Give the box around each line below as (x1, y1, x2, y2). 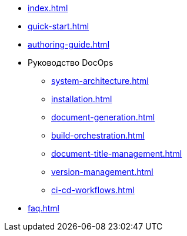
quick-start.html (28, 21, 89, 31)
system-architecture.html (51, 76, 149, 86)
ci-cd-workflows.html (51, 185, 135, 195)
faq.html (28, 203, 59, 213)
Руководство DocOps (28, 58, 113, 68)
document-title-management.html (51, 149, 182, 159)
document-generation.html (51, 112, 155, 122)
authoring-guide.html (28, 39, 110, 49)
